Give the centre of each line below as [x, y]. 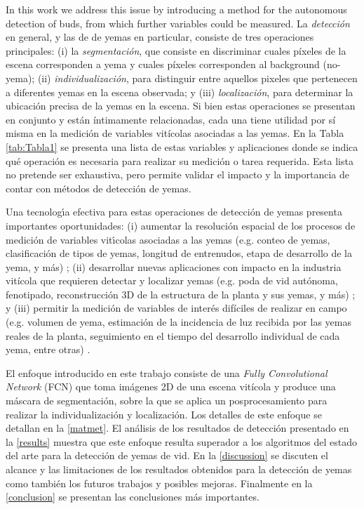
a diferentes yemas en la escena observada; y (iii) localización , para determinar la [180, 92]
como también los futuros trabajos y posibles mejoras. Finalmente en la [159, 483]
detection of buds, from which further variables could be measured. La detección [178, 23]
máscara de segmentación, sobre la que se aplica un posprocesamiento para [167, 401]
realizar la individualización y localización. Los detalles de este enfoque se [164, 414]
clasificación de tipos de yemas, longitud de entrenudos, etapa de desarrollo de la [179, 253]
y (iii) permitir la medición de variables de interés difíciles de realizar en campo [176, 308]
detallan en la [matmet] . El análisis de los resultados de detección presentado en [177, 428]
